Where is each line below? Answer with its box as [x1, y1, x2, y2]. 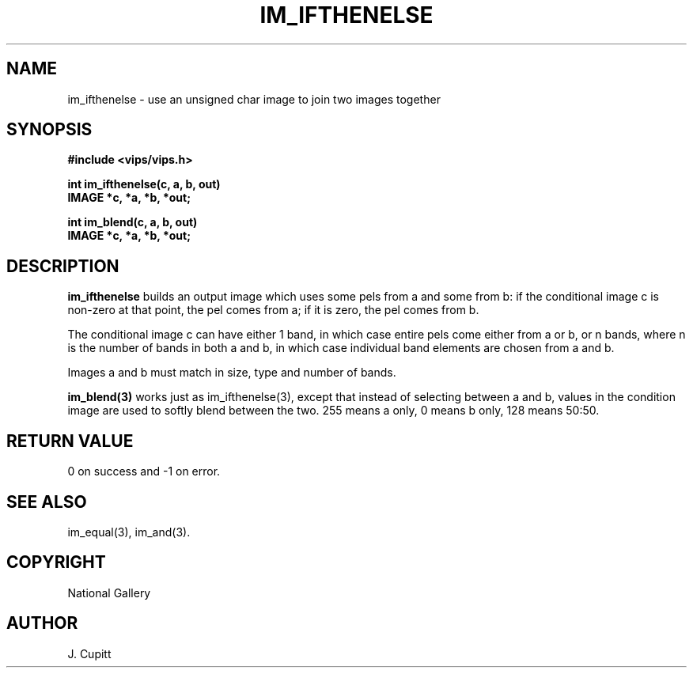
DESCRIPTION [6, 256, 119, 276]
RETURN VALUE [6, 430, 134, 451]
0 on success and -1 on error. [67, 464, 221, 479]
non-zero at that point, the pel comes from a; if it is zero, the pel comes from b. [67, 303, 479, 317]
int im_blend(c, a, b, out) [67, 215, 198, 229]
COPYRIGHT [6, 552, 106, 573]
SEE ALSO [6, 491, 87, 512]
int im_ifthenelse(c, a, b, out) [67, 177, 221, 191]
